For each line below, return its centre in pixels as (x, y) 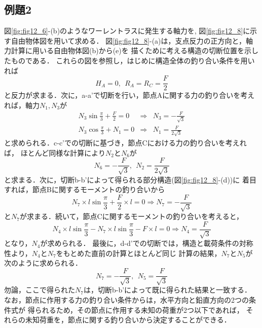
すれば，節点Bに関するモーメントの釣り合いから (85, 189)
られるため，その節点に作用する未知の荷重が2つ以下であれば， (139, 309)
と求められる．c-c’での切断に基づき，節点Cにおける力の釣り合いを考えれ (125, 142)
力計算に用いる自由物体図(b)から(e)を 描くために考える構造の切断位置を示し (132, 50)
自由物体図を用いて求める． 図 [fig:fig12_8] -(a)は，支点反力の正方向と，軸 (132, 40)
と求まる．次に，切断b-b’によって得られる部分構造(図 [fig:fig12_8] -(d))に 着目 (130, 179)
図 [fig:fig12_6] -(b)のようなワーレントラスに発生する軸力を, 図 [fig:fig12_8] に (127, 31)
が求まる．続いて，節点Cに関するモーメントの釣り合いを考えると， (132, 216)
